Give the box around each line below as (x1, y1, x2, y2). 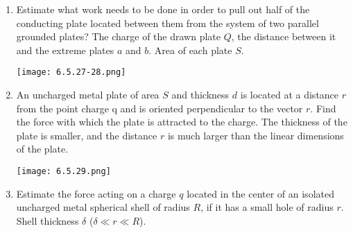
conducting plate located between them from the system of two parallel (16, 15, 319, 30)
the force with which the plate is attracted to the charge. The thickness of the (16, 114, 347, 129)
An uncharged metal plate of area (16, 87, 160, 102)
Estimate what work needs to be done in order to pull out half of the (16, 2, 310, 16)
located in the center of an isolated (187, 186, 334, 200)
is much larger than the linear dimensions (167, 128, 344, 142)
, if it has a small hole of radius (200, 200, 334, 214)
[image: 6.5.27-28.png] (16, 67, 126, 78)
